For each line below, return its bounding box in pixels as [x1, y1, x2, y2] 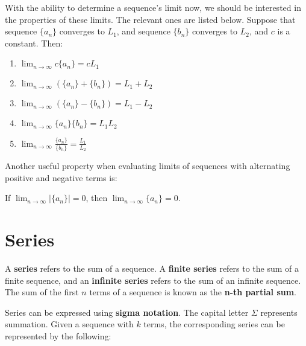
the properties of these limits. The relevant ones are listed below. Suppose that [5, 13, 296, 25]
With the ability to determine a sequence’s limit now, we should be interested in [5, 1, 301, 13]
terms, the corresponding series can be [143, 318, 285, 330]
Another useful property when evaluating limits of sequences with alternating [5, 159, 290, 171]
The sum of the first [5, 286, 79, 298]
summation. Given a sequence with [5, 318, 134, 330]
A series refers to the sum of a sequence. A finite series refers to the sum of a [5, 261, 299, 274]
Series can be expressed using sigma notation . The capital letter [5, 306, 249, 318]
